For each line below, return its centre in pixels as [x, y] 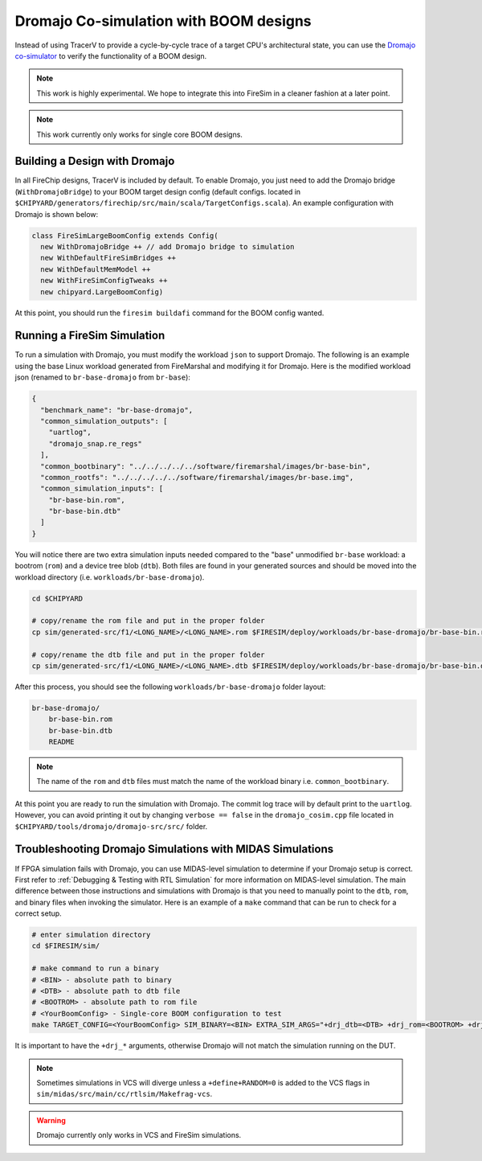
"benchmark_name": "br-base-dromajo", [116, 410]
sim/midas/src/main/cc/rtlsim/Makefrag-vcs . [125, 1094]
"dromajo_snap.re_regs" [95, 443]
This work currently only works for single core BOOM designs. [139, 134]
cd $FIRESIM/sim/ [66, 946]
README [61, 742]
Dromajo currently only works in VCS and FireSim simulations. [139, 1135]
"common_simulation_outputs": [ [104, 421]
